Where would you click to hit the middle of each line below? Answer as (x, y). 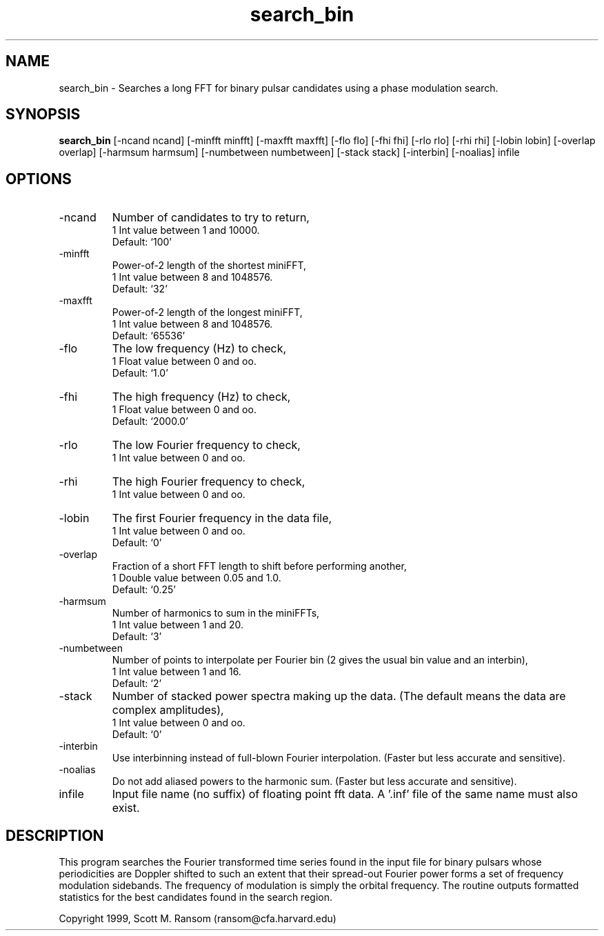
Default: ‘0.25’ (144, 590)
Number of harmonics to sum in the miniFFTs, (216, 613)
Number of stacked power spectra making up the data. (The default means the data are (339, 696)
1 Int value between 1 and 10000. (186, 230)
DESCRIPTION (55, 835)
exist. (126, 808)
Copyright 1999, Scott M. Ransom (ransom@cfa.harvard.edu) (198, 919)
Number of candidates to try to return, (211, 218)
